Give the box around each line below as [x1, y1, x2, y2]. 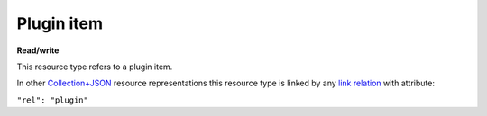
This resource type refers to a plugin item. [16, 61, 173, 72]
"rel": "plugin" [16, 94, 89, 105]
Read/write [16, 45, 60, 56]
